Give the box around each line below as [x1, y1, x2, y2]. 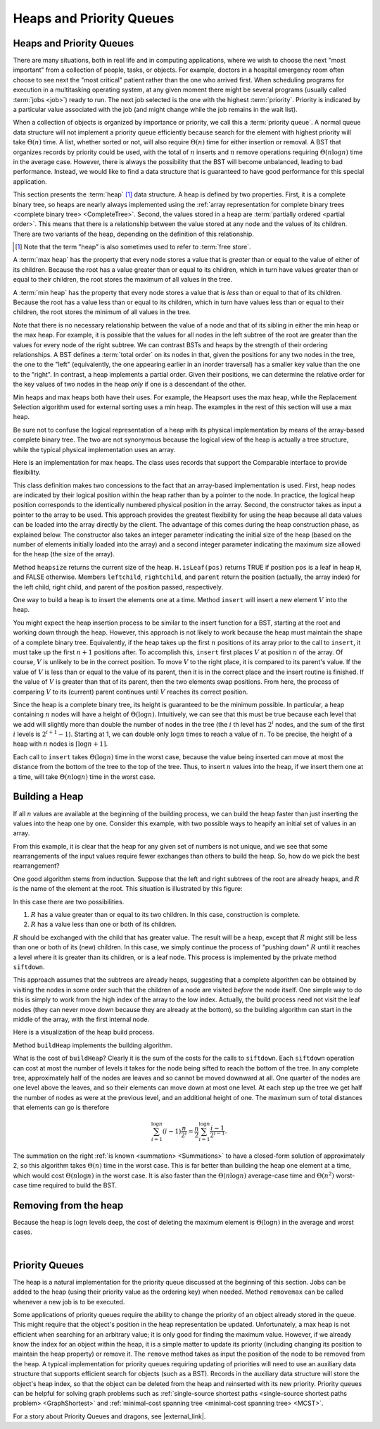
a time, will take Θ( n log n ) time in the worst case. [13, 772, 156, 781]
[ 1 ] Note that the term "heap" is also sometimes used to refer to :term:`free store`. [15, 243, 251, 251]
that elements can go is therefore [13, 1103, 109, 1112]
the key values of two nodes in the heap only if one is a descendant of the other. [13, 380, 246, 389]
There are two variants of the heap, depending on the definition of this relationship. [13, 230, 255, 238]
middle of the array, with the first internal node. [13, 1015, 150, 1023]
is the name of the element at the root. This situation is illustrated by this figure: [13, 885, 243, 893]
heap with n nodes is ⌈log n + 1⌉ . [13, 740, 108, 748]
